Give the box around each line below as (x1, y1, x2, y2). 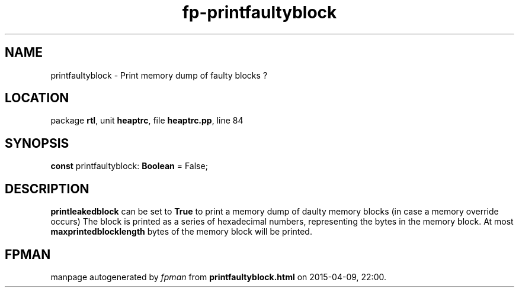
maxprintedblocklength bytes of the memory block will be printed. (50, 226, 312, 237)
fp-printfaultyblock (182, 2, 337, 22)
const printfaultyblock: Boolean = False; (50, 161, 208, 171)
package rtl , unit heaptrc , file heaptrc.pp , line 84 (50, 115, 244, 126)
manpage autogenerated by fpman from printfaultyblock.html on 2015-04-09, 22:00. (50, 271, 386, 282)
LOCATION (5, 90, 69, 106)
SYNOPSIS (5, 135, 69, 151)
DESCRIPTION (5, 181, 89, 196)
